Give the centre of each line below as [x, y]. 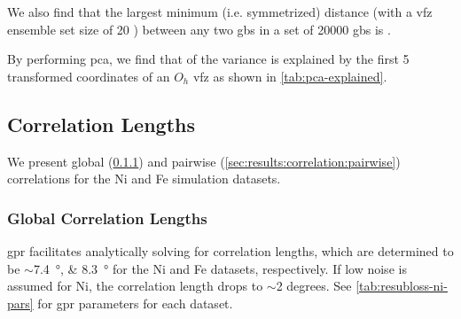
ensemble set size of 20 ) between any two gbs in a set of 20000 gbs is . [199, 29]
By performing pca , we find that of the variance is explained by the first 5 [208, 59]
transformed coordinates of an [89, 76]
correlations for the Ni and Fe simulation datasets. [144, 179]
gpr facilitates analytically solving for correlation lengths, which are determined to [230, 250]
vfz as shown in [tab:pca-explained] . [290, 76]
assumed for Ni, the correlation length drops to [135, 286]
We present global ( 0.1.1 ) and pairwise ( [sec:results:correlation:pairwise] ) [204, 161]
